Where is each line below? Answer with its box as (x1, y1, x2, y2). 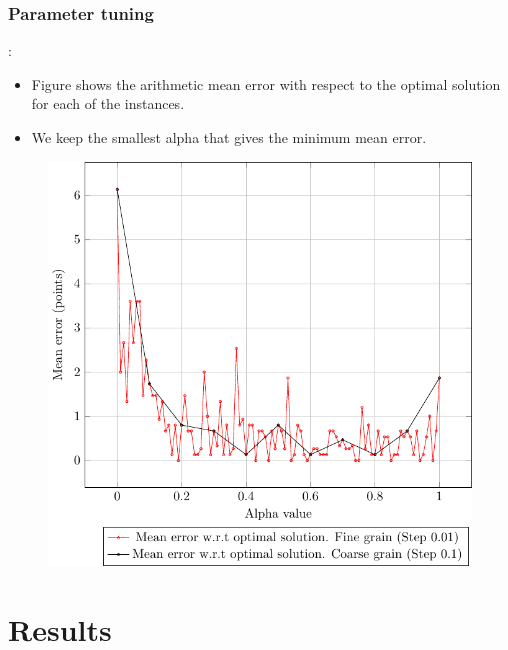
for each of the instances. (31, 93, 185, 114)
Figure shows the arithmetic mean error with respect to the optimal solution (31, 73, 501, 94)
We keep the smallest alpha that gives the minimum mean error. (31, 127, 427, 147)
